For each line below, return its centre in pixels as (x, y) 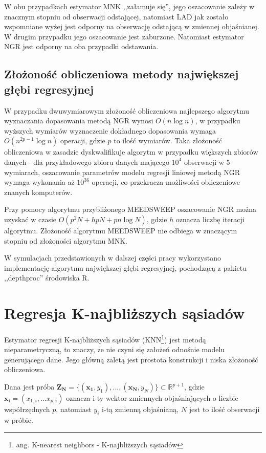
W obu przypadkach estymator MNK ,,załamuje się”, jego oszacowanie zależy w (129, 6)
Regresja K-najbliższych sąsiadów (125, 313)
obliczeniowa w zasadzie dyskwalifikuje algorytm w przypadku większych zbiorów (131, 152)
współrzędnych (27, 409)
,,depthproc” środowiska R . (47, 278)
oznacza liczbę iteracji (210, 219)
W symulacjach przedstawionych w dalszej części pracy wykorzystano (113, 258)
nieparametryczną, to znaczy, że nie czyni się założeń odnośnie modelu (115, 349)
